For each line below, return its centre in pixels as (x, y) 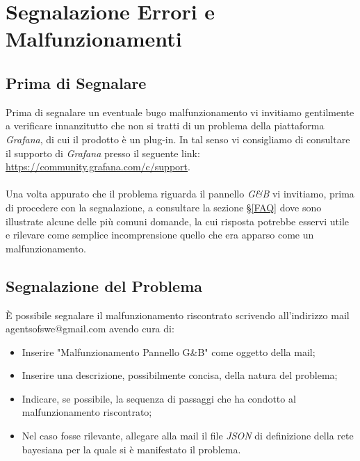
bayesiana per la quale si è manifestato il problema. (131, 449)
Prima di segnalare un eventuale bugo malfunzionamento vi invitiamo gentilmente (180, 112)
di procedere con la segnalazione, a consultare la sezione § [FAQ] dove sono (164, 207)
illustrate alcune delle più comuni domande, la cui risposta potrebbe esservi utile (178, 221)
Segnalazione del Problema (104, 285)
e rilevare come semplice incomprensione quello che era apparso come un (160, 235)
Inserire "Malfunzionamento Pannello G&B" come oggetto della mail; (169, 351)
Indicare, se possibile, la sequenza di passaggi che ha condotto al (159, 398)
